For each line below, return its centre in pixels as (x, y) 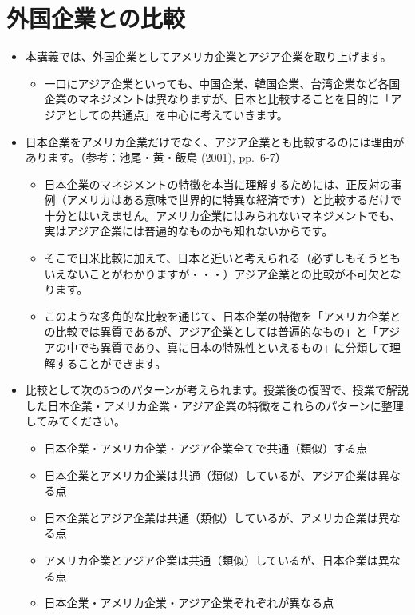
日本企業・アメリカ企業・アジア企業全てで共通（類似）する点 (206, 448)
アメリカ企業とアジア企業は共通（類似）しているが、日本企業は (211, 559)
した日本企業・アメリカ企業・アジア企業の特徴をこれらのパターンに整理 (214, 405)
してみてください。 (75, 421)
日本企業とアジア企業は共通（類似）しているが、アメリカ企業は (211, 517)
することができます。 (111, 363)
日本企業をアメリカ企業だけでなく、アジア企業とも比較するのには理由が (215, 141)
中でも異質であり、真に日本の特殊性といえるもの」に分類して (228, 347)
